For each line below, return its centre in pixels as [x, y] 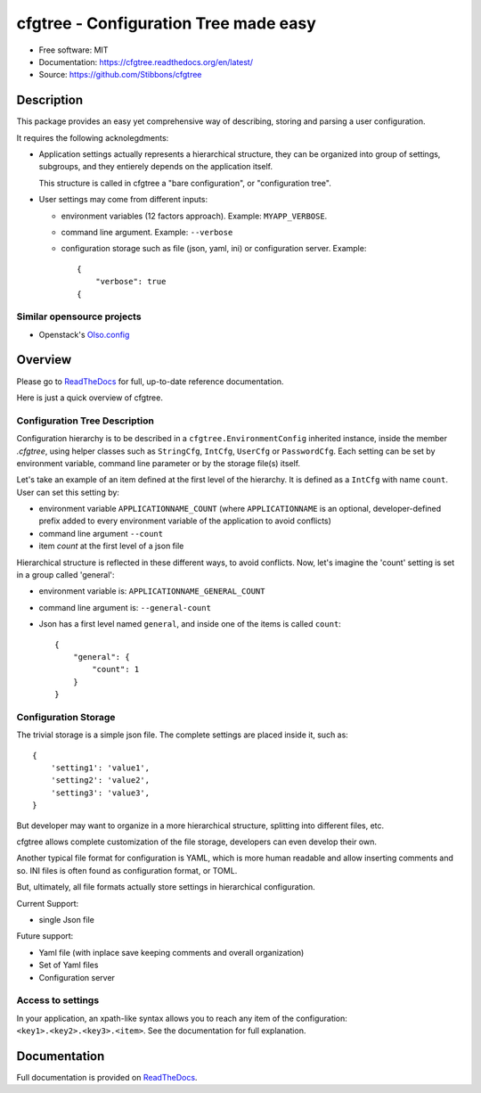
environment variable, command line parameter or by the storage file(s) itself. [159, 463]
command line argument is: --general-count [125, 607]
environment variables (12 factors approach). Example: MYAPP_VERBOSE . [194, 216]
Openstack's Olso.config [84, 334]
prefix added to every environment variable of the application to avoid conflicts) [185, 521]
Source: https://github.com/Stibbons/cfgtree [120, 75]
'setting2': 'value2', [100, 781]
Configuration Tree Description [86, 421]
